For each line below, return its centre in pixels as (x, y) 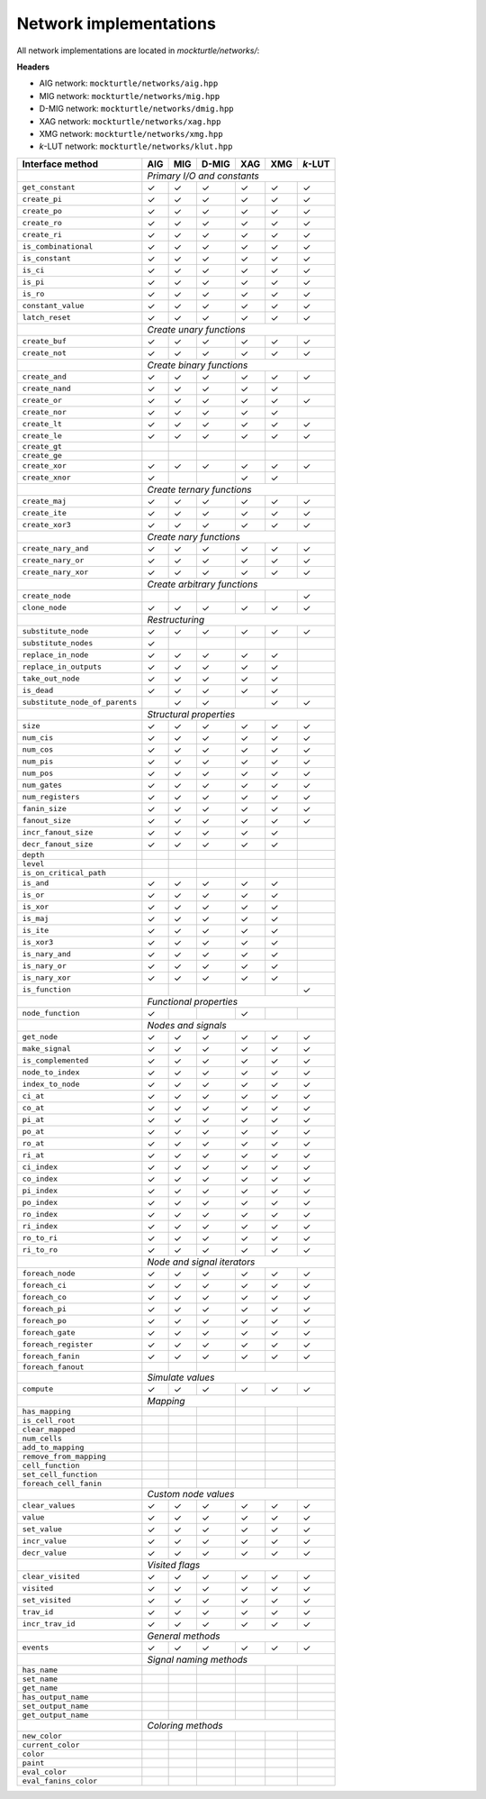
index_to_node (51, 1085)
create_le (42, 436)
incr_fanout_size (58, 832)
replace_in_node (55, 655)
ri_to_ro (40, 1250)
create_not (45, 353)
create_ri (42, 235)
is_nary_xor (46, 978)
